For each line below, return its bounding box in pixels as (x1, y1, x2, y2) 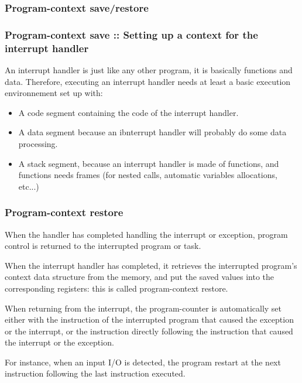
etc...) (18, 180, 39, 192)
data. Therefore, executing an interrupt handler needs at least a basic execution (5, 75, 291, 87)
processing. (18, 137, 58, 149)
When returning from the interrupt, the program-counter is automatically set (5, 302, 282, 314)
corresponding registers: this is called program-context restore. (5, 282, 228, 294)
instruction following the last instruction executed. (5, 367, 186, 379)
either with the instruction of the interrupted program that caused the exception (5, 313, 294, 326)
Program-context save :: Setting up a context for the (5, 27, 258, 42)
